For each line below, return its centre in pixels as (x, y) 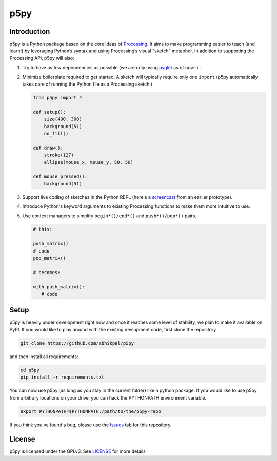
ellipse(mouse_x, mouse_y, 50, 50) (88, 162)
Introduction (30, 32)
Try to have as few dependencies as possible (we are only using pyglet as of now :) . (112, 68)
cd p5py (30, 370)
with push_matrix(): (59, 287)
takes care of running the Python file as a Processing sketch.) (87, 84)
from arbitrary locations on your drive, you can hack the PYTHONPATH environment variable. (108, 397)
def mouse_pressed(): (60, 176)
